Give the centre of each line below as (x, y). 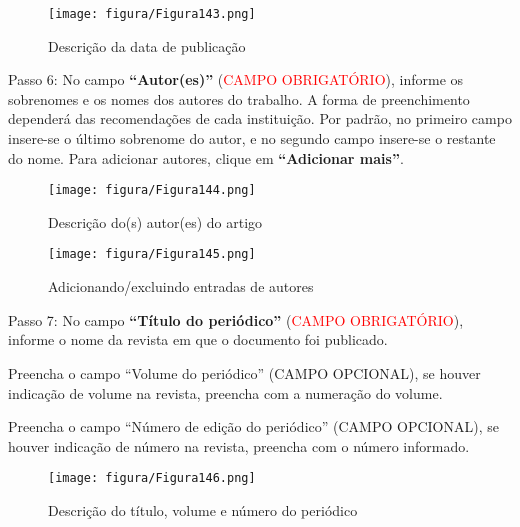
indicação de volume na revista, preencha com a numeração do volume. (225, 392)
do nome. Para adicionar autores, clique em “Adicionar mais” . (206, 157)
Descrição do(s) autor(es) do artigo (155, 221)
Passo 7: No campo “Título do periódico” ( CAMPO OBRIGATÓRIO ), (236, 319)
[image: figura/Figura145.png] (152, 254)
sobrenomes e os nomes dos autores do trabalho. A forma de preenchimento (239, 98)
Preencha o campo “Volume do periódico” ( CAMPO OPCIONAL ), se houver (244, 372)
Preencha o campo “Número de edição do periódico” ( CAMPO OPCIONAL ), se (253, 426)
